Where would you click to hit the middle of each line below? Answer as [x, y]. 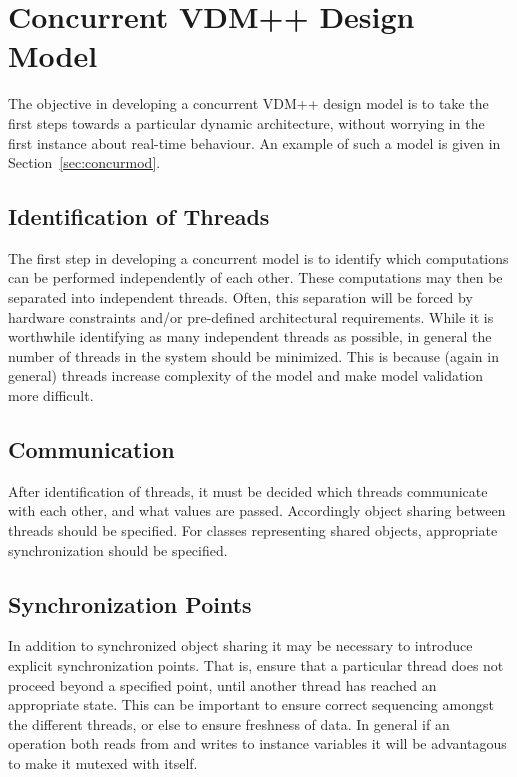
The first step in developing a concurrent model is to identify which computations [258, 257]
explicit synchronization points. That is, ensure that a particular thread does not [256, 665]
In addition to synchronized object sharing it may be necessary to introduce [240, 645]
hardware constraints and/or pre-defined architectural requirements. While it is [251, 316]
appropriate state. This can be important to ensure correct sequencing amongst [251, 704]
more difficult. [51, 395]
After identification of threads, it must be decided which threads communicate [248, 490]
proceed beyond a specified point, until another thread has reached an [222, 684]
